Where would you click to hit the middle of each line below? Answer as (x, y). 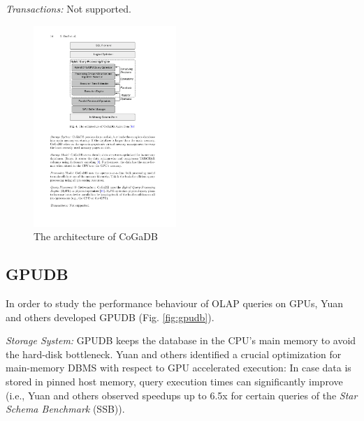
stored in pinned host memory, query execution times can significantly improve (174, 381)
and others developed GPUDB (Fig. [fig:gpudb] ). (110, 317)
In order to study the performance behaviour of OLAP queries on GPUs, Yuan (175, 303)
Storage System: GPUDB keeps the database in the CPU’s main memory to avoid (181, 340)
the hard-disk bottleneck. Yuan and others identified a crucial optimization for (174, 354)
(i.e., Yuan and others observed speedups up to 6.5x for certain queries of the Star (182, 395)
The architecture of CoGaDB (96, 236)
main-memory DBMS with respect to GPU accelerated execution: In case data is (179, 368)
